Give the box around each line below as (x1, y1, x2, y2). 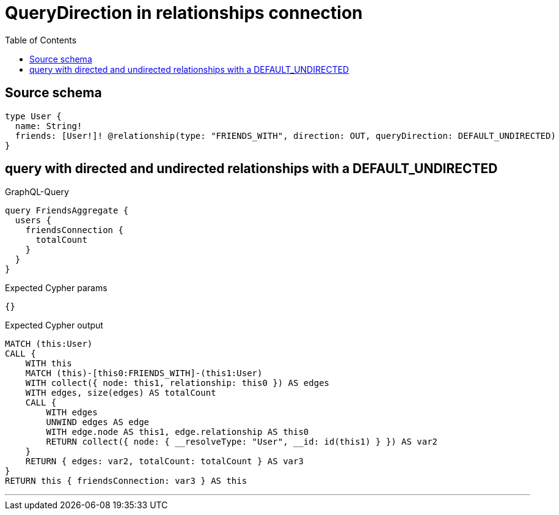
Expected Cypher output (5, 320, 103, 331)
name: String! (15, 120, 82, 131)
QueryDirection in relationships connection (5, 2, 363, 23)
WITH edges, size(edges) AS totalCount (25, 388, 216, 398)
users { (15, 215, 51, 226)
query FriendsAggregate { (5, 206, 129, 216)
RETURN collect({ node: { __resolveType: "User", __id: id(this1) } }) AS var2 (46, 437, 438, 447)
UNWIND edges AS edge (46, 417, 150, 428)
